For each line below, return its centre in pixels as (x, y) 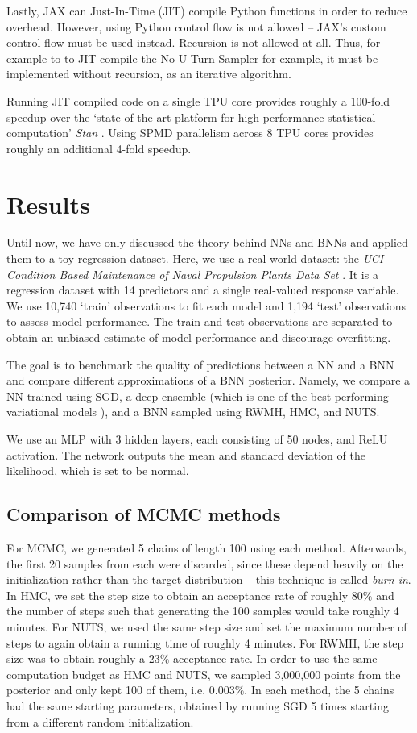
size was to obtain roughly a (76, 658)
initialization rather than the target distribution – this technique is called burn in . (209, 579)
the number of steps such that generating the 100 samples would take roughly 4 (203, 611)
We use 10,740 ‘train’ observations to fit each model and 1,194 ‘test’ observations (206, 305)
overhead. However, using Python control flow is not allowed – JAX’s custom (196, 26)
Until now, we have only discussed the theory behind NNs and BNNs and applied (207, 242)
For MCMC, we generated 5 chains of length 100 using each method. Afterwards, (206, 547)
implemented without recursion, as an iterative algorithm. (149, 74)
